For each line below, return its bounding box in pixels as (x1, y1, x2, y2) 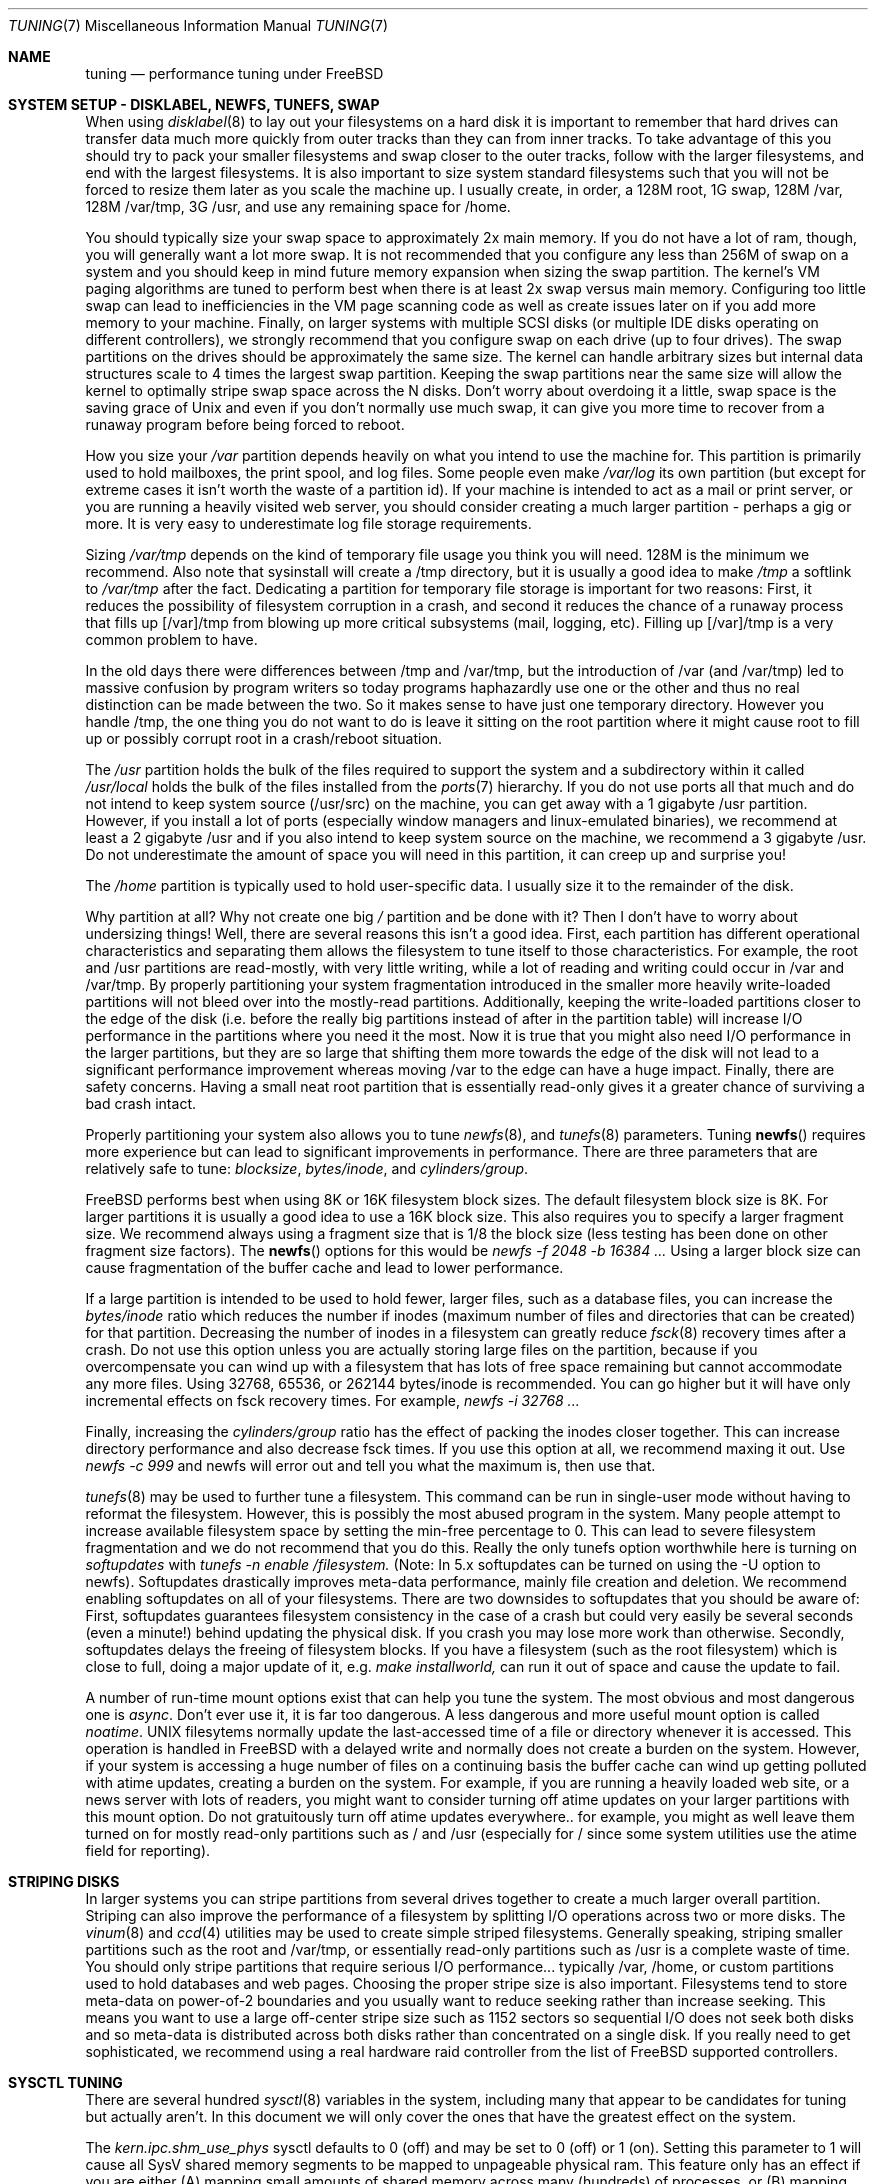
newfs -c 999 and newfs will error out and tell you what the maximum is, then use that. (85, 1457, 656, 1474)
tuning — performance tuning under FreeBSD (85, 65, 384, 82)
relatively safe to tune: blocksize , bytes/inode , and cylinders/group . (85, 1160, 529, 1177)
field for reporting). (85, 1842, 211, 1859)
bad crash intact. (85, 1095, 196, 1112)
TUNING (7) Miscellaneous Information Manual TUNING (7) (8, 17, 389, 34)
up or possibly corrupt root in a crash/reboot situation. (85, 730, 443, 747)
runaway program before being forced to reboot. (85, 416, 405, 433)
